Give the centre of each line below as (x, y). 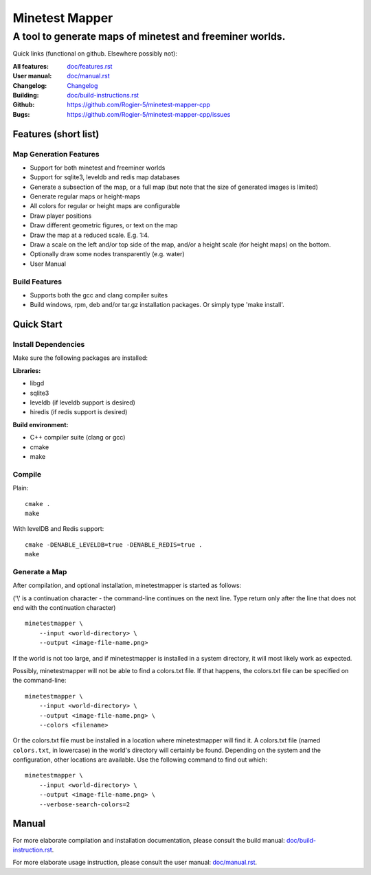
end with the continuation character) (64, 608)
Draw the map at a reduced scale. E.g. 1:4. (90, 235)
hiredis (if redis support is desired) (79, 412)
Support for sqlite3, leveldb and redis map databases (105, 177)
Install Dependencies (49, 345)
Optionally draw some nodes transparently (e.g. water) (107, 254)
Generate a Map (40, 571)
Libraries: (27, 370)
